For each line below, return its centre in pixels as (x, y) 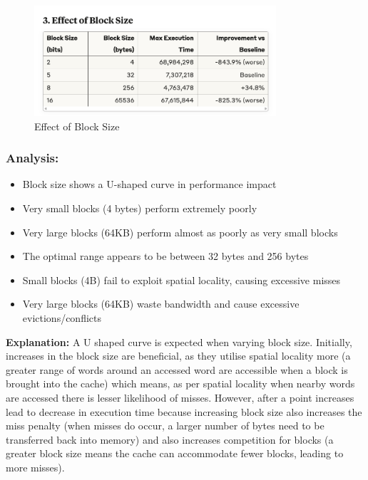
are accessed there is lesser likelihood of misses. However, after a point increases (180, 397)
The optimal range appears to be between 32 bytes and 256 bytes (165, 256)
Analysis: (32, 158)
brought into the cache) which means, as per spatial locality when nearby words (180, 384)
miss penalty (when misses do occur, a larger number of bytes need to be (165, 426)
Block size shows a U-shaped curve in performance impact (149, 184)
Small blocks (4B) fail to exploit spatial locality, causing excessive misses (182, 280)
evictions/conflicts (62, 318)
